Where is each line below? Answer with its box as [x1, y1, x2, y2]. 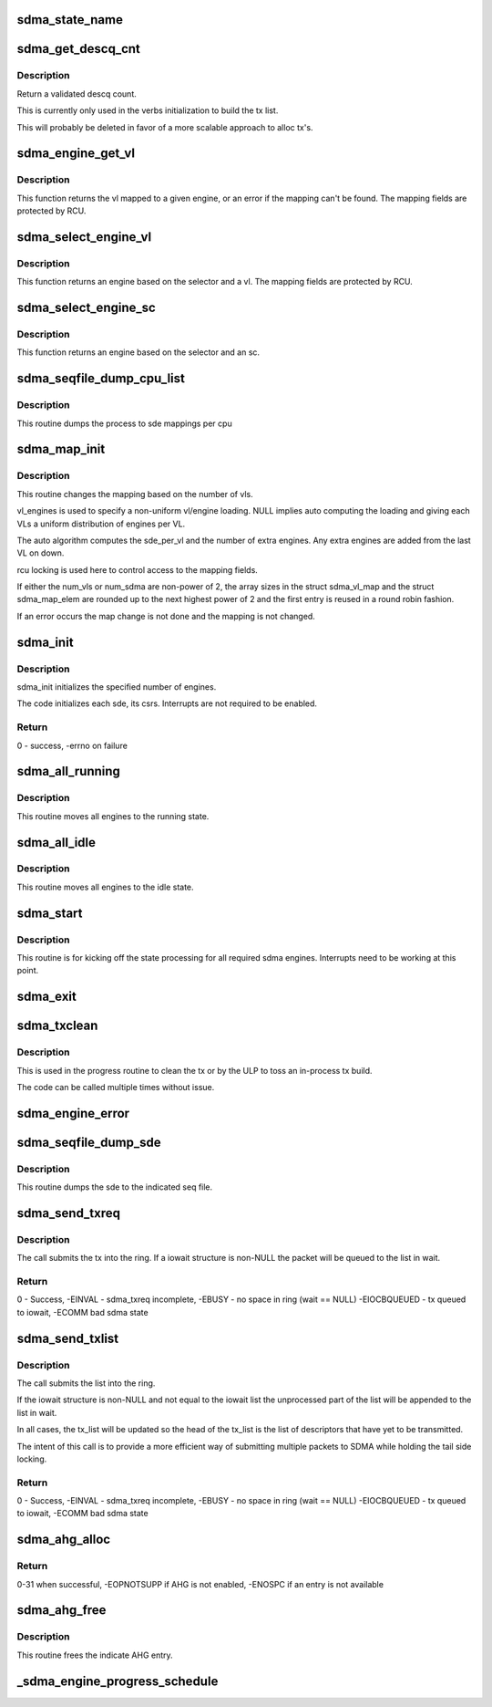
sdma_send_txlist [16, 1330, 119, 1346]
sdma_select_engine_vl [16, 229, 152, 245]
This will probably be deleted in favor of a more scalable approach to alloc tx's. [16, 121, 313, 132]
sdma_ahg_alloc [16, 1532, 111, 1547]
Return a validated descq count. [16, 88, 137, 99]
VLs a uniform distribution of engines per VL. [16, 518, 186, 529]
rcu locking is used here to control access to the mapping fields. [16, 564, 259, 575]
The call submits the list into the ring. [16, 1378, 156, 1389]
